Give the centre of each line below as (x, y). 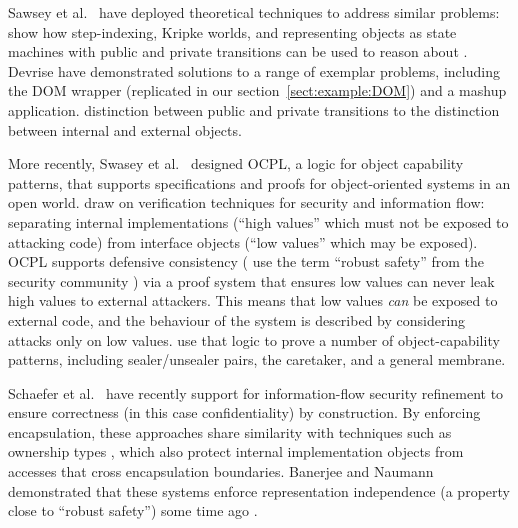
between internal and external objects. (125, 129)
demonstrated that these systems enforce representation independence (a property (259, 490)
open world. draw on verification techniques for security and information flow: (246, 202)
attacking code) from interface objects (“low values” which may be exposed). (243, 241)
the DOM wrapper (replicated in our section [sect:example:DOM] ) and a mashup (257, 90)
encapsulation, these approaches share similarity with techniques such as (230, 431)
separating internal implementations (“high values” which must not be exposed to (258, 221)
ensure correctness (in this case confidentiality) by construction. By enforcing (244, 412)
